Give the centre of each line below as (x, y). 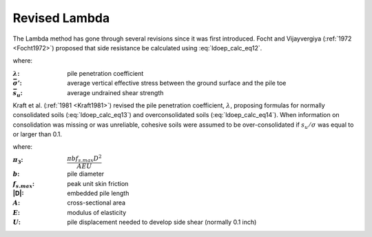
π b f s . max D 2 (85, 158)
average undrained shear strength (115, 92)
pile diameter (86, 174)
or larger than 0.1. (37, 134)
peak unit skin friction (98, 183)
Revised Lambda (61, 18)
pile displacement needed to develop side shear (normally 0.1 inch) (162, 222)
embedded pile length (98, 194)
